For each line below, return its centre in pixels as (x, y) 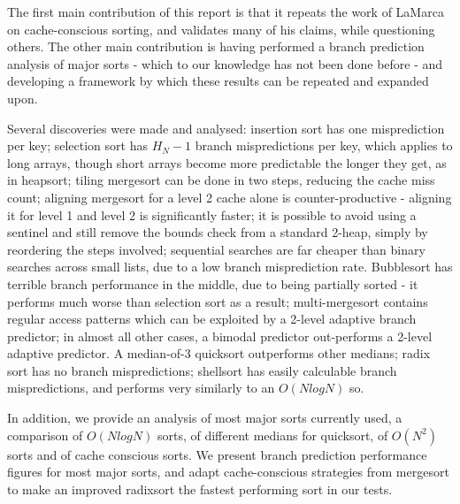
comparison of (45, 435)
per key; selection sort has (77, 145)
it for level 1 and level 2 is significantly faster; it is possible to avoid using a (212, 214)
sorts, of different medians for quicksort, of (272, 435)
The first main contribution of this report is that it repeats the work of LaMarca (226, 11)
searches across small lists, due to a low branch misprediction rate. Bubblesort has (230, 267)
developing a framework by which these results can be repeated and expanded (218, 81)
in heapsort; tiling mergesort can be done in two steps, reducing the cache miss (221, 180)
